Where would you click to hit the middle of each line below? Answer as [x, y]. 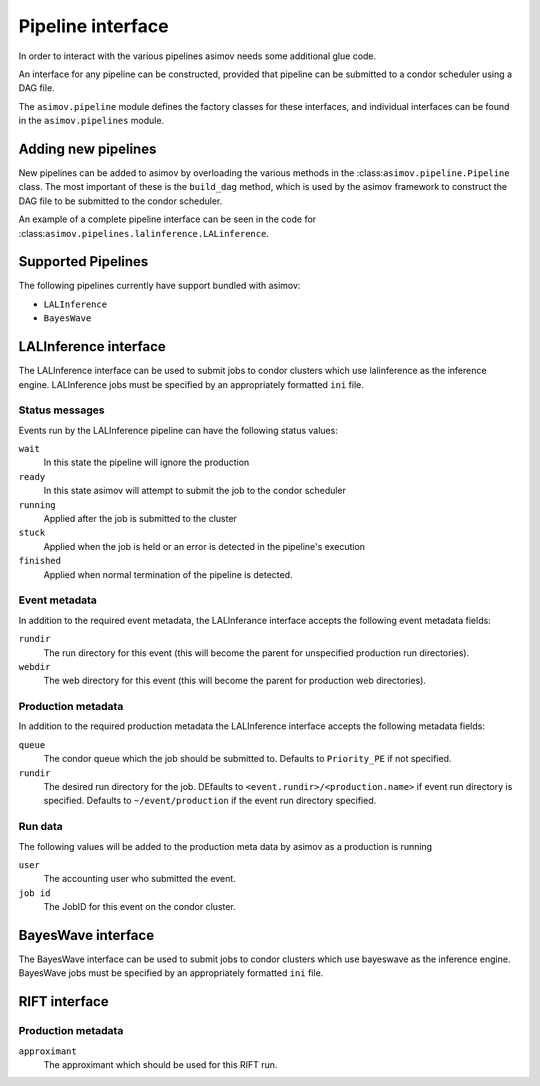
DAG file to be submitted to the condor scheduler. [120, 201]
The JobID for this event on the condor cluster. [140, 907]
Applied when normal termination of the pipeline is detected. [168, 574]
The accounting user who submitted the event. [140, 879]
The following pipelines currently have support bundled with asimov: [159, 286]
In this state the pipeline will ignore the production [146, 462]
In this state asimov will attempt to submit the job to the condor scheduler [195, 491]
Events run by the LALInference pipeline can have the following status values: [178, 430]
